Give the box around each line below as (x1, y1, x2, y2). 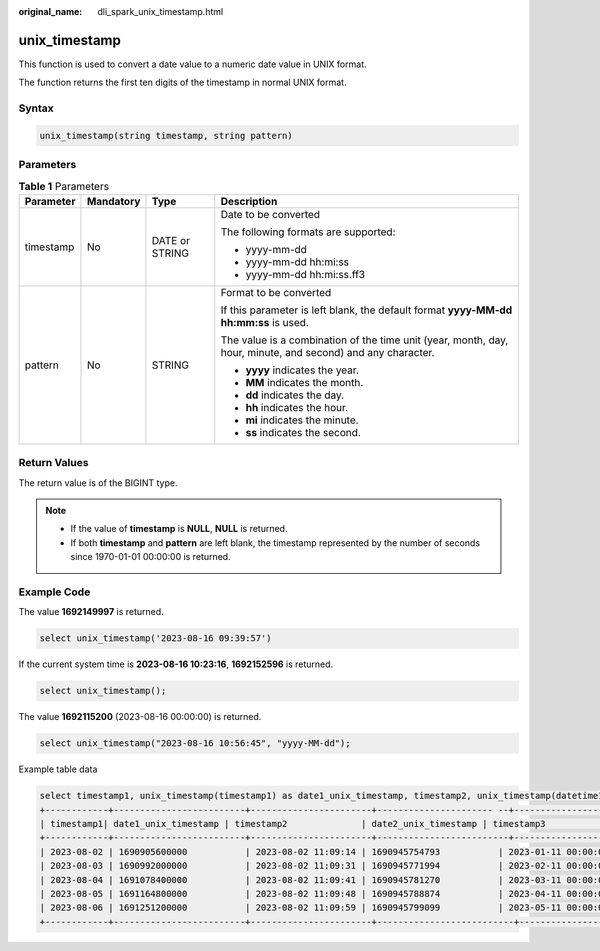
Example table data (18, 763, 98, 775)
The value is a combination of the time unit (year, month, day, (220, 333, 509, 347)
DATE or (151, 233, 190, 247)
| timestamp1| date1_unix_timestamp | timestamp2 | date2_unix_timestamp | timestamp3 (39, 818, 546, 830)
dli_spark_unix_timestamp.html (97, 6, 224, 17)
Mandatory (86, 194, 141, 208)
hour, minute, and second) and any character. (220, 345, 435, 359)
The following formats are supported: (220, 225, 396, 239)
